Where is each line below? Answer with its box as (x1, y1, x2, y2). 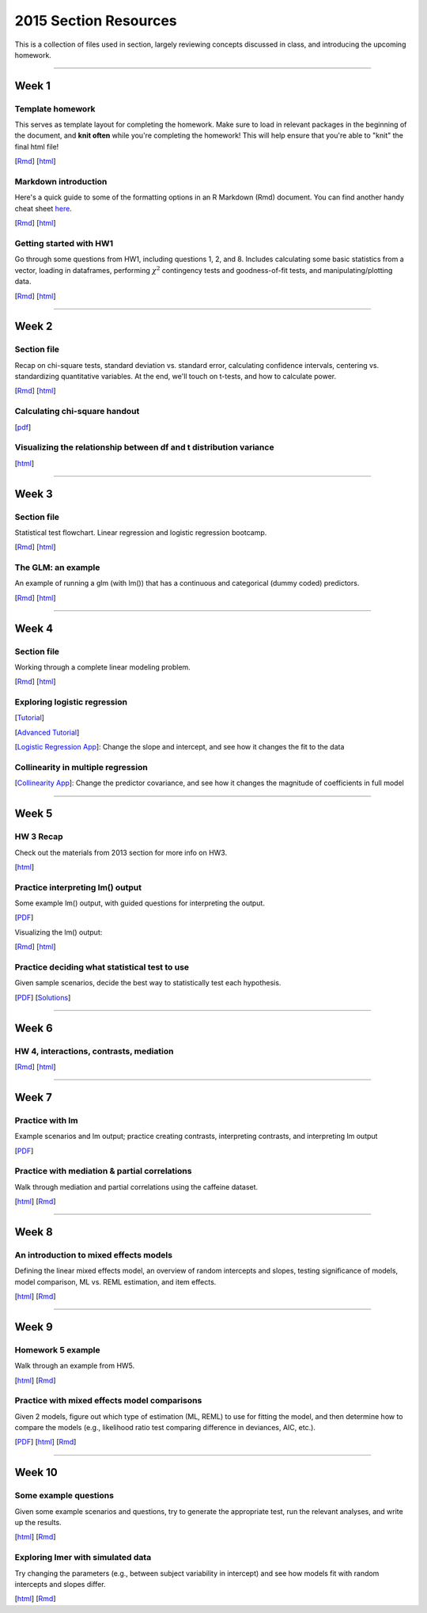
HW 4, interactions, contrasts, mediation (14, 1046, 174, 1057)
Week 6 (14, 1021, 53, 1034)
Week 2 (14, 320, 53, 333)
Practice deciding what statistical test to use (14, 962, 190, 973)
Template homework (14, 103, 96, 114)
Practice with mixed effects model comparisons (14, 1395, 202, 1406)
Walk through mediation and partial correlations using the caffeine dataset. (14, 1182, 259, 1191)
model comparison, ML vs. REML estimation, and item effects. (14, 1277, 217, 1286)
